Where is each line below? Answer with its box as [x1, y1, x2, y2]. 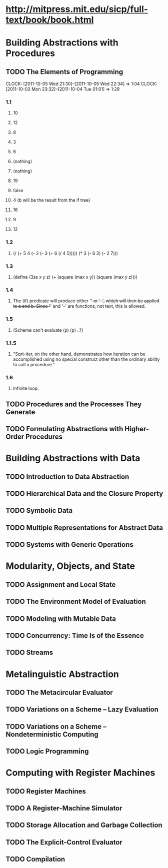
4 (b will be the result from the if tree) [12, 197, 90, 203]
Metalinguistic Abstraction [5, 668, 119, 680]
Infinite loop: [12, 385, 39, 391]
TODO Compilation [5, 855, 65, 863]
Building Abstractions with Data [5, 453, 140, 464]
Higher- [124, 425, 149, 433]
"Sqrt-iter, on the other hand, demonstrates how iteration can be [12, 351, 145, 357]
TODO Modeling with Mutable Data [5, 614, 116, 623]
